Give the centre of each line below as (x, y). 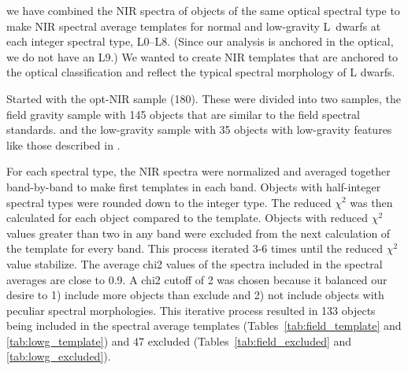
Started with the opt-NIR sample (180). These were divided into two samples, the (204, 98)
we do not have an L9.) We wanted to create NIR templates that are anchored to (202, 56)
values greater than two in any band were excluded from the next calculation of (198, 233)
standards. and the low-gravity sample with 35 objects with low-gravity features (199, 129)
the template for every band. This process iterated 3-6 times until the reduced (195, 248)
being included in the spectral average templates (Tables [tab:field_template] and (204, 326)
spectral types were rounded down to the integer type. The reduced (169, 202)
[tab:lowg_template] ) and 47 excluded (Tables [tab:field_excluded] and (179, 340)
